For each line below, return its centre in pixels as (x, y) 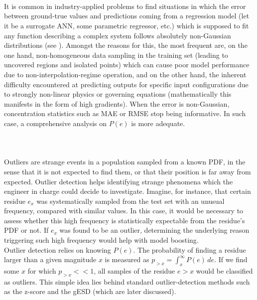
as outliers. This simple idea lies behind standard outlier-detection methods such (127, 281)
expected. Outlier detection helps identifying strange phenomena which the (119, 181)
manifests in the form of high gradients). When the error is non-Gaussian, (117, 103)
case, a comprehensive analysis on (56, 123)
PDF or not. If (26, 230)
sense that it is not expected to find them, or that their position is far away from (128, 171)
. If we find (231, 259)
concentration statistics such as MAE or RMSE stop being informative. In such (125, 113)
